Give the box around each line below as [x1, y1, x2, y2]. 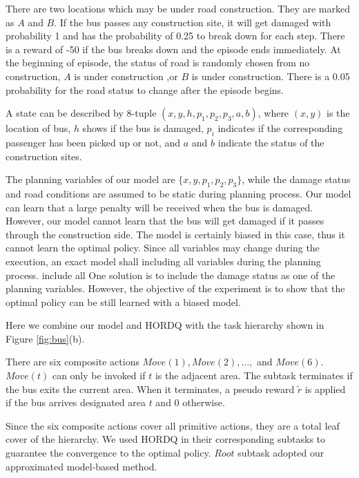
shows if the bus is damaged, [82, 121, 204, 135]
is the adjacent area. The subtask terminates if [155, 368, 353, 383]
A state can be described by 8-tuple [6, 106, 157, 120]
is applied [304, 381, 346, 396]
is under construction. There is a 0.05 [191, 68, 350, 83]
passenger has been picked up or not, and [6, 135, 181, 149]
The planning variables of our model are [6, 172, 175, 187]
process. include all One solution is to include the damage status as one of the [6, 267, 336, 282]
